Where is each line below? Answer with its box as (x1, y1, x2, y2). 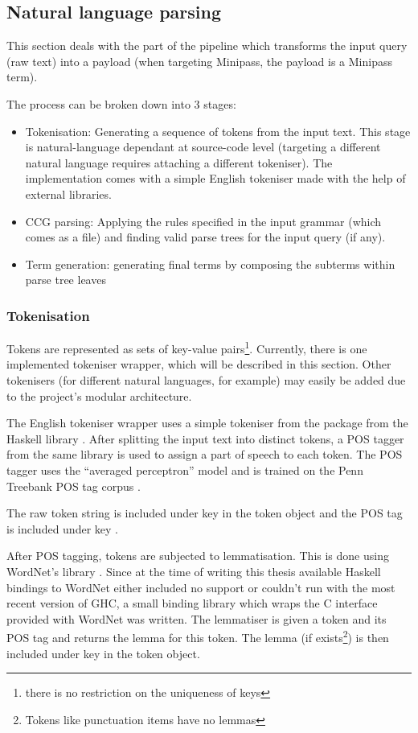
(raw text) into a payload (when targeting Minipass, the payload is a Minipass (6, 52, 392, 69)
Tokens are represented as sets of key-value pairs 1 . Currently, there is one (6, 338, 367, 356)
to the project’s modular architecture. (6, 387, 192, 404)
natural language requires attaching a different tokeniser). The (25, 154, 333, 171)
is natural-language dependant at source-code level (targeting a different (25, 138, 381, 155)
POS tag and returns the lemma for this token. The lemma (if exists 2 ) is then (6, 627, 389, 645)
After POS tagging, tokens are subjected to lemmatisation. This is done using (6, 547, 389, 564)
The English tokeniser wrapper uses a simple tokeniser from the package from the (6, 414, 408, 431)
